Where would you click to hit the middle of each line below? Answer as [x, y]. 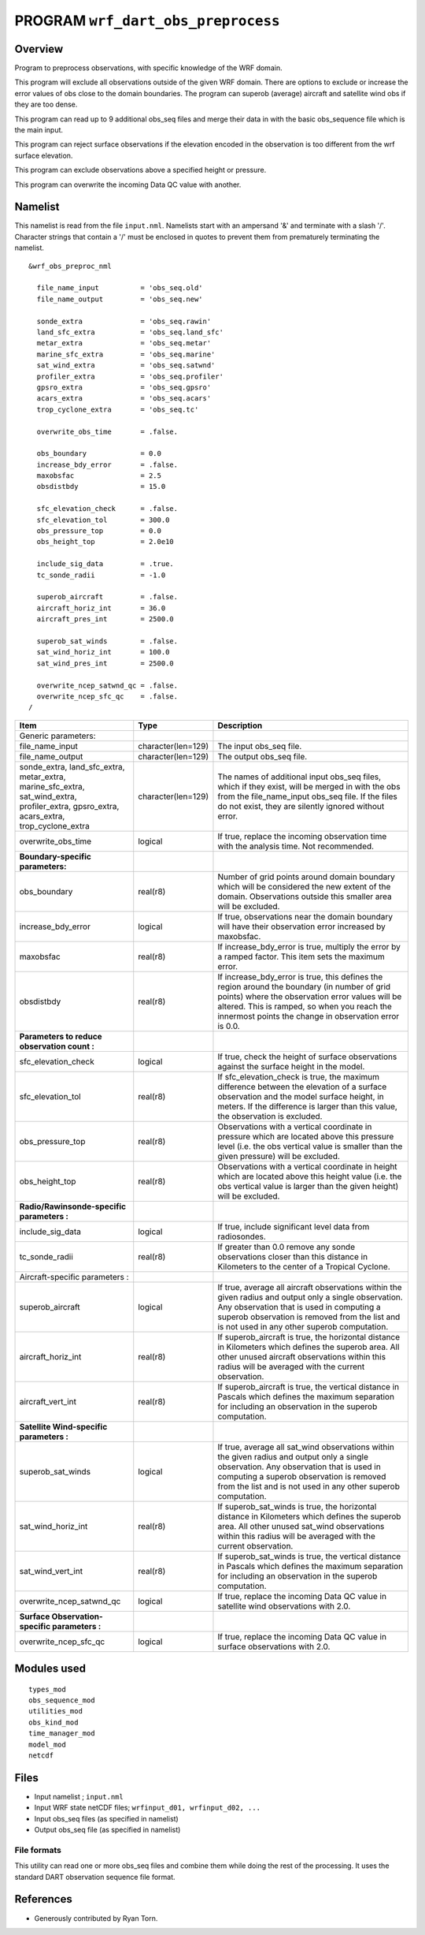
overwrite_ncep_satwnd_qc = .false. [107, 685]
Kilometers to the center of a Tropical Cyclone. [304, 1266]
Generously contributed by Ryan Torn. [96, 1918]
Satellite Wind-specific [63, 1426]
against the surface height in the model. [291, 1066]
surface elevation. [44, 155]
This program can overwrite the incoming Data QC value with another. [128, 185]
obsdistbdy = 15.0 [101, 487]
